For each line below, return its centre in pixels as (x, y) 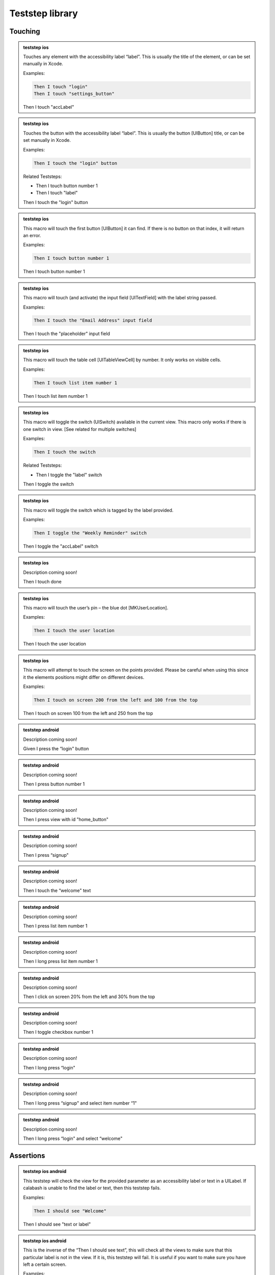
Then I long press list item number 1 (60, 961)
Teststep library (44, 13)
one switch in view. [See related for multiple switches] (80, 429)
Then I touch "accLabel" (49, 107)
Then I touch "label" (57, 193)
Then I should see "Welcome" (70, 1211)
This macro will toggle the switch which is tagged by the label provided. (98, 510)
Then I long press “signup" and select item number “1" (80, 1103)
